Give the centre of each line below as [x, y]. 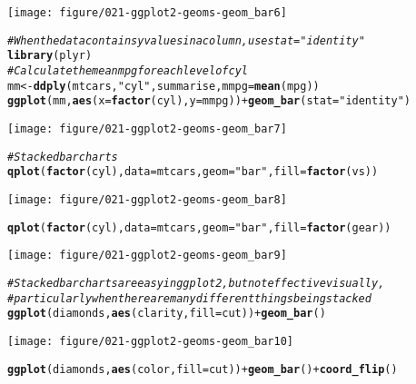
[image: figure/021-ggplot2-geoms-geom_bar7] [147, 128]
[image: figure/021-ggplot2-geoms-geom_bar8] [147, 199]
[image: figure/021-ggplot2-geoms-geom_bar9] [147, 256]
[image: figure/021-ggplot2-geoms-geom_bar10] [150, 341]
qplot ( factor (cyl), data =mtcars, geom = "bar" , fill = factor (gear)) [199, 227]
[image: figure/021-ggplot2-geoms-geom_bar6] [147, 13]
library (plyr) [50, 56]
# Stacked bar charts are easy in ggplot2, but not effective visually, [196, 283]
